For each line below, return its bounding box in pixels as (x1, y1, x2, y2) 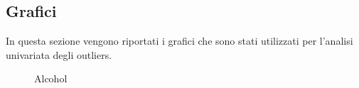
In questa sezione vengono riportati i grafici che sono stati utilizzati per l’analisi (6, 33, 353, 48)
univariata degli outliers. (6, 47, 112, 62)
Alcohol (34, 71, 68, 86)
